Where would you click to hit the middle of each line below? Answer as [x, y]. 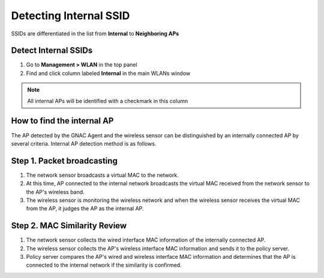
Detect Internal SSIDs [52, 51]
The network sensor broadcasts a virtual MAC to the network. [103, 175]
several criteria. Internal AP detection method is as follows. [84, 143]
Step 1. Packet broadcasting [64, 161]
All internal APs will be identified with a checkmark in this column [108, 101]
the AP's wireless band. [55, 192]
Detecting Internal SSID [70, 16]
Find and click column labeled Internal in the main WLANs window [108, 73]
